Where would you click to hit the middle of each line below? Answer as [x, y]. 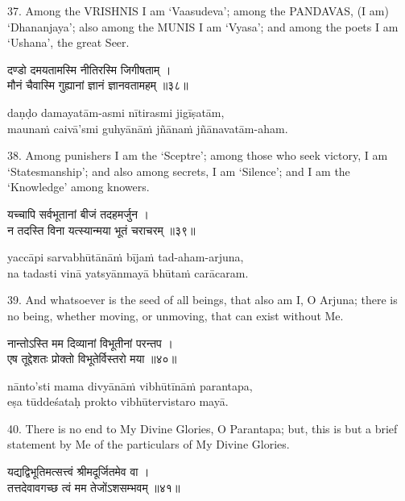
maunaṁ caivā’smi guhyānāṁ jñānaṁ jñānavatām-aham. [148, 128]
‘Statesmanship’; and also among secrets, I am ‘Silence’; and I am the [179, 171]
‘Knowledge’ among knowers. [79, 187]
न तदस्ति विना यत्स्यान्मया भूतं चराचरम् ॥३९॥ [101, 230]
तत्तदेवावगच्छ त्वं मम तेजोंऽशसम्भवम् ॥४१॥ [94, 487]
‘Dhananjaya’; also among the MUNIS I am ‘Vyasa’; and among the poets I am [203, 26]
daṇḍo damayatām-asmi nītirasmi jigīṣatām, [116, 112]
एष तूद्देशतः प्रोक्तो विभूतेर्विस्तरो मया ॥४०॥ [92, 359]
